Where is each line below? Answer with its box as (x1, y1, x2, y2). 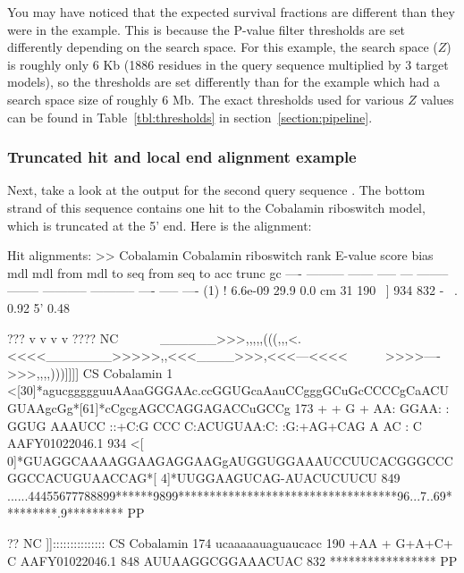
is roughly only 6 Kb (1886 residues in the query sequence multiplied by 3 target (7, 55, 449, 73)
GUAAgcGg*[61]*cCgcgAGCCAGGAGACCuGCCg (7, 398, 291, 417)
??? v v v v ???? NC (7, 328, 119, 347)
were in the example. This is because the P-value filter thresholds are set (7, 20, 405, 38)
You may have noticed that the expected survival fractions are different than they (7, 3, 455, 21)
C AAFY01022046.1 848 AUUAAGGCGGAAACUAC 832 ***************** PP (7, 551, 458, 569)
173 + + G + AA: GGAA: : (294, 398, 450, 417)
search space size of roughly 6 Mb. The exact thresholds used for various (7, 89, 404, 108)
